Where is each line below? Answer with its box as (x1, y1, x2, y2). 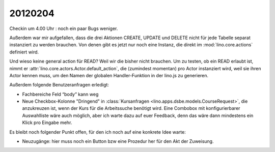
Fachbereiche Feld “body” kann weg (22, 91, 99, 97)
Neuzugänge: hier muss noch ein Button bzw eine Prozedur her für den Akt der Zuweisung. (22, 138, 214, 144)
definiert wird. (9, 49, 39, 55)
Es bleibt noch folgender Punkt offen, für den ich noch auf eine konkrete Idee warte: (9, 129, 186, 135)
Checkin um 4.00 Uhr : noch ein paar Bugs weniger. (9, 25, 118, 32)
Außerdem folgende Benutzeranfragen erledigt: (9, 82, 109, 88)
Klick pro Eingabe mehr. (22, 119, 72, 126)
